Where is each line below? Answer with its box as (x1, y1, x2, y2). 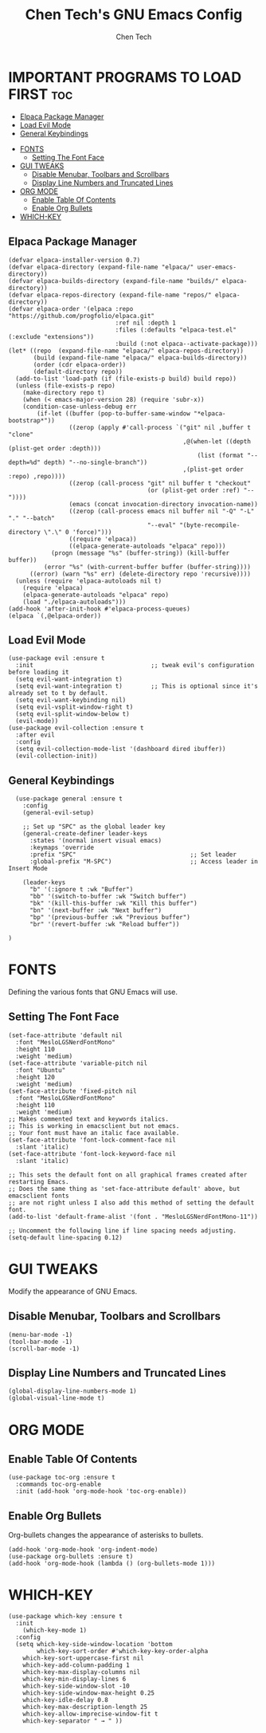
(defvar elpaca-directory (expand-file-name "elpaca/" (8, 263, 194, 271)
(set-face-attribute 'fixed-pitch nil (8, 1087, 137, 1095)
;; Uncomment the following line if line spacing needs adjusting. (8, 1226, 237, 1235)
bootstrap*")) (8, 416, 56, 424)
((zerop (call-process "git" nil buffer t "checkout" (68, 479, 251, 487)
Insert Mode (8, 865, 48, 873)
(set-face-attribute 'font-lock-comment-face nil (8, 1136, 177, 1144)
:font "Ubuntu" (15, 1066, 66, 1074)
